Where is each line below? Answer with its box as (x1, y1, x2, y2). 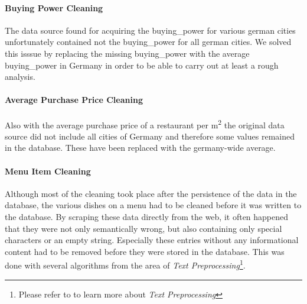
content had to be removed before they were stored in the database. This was (5, 245, 285, 257)
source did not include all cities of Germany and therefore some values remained (5, 130, 295, 142)
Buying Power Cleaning (5, 1, 103, 14)
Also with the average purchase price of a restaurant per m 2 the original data (5, 117, 285, 131)
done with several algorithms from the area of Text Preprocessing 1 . (5, 257, 246, 271)
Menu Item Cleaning (5, 164, 91, 177)
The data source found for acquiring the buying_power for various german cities (5, 24, 296, 36)
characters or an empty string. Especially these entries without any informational (5, 234, 299, 246)
